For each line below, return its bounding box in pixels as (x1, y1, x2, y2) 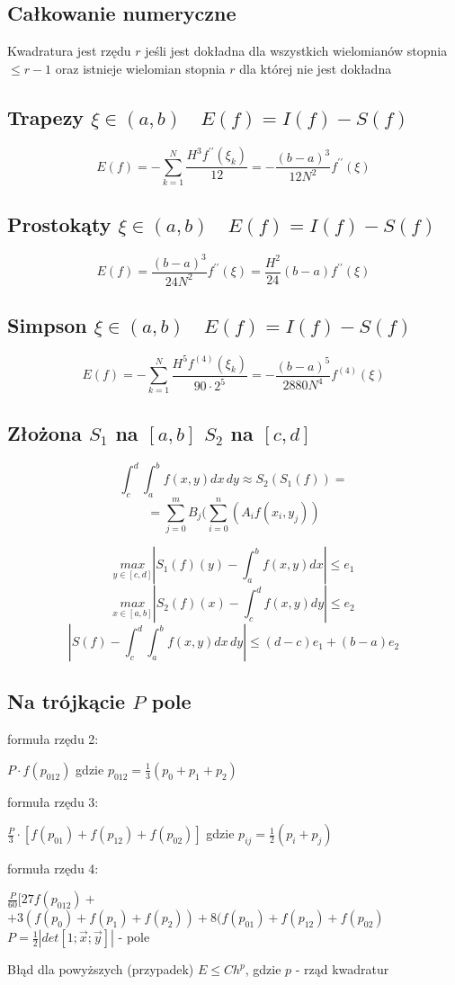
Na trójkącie (7, 687, 126, 715)
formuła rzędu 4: (7, 859, 99, 878)
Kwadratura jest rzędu (7, 41, 131, 60)
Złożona (7, 418, 82, 446)
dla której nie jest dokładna (239, 58, 392, 77)
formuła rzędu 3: (7, 792, 99, 810)
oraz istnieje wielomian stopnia (55, 58, 226, 77)
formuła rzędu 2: (7, 730, 99, 748)
